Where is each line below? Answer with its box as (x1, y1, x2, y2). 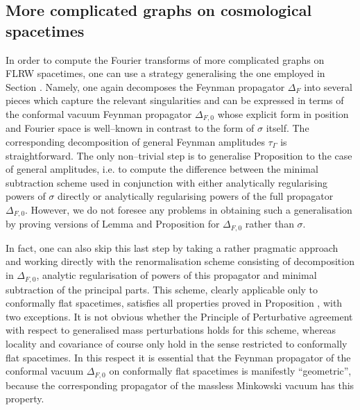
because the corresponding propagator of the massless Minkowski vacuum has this (6, 377, 354, 392)
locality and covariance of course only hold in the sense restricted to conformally (6, 336, 348, 350)
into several (304, 79, 352, 94)
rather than (245, 216, 294, 231)
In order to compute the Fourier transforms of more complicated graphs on (6, 52, 325, 67)
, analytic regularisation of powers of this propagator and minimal (36, 268, 317, 282)
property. (6, 391, 44, 406)
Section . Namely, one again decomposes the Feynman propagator (6, 79, 285, 94)
